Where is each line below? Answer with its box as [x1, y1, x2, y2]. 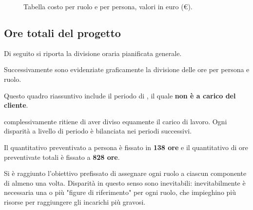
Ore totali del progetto [4, 25, 121, 40]
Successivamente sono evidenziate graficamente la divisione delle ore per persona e [4, 64, 250, 75]
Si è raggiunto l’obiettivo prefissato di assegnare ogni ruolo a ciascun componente [4, 168, 247, 178]
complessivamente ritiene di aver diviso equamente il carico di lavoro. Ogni [4, 116, 227, 126]
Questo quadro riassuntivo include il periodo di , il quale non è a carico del [4, 90, 236, 100]
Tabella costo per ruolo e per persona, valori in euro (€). [23, 1, 193, 11]
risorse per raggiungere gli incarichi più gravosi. [4, 196, 146, 207]
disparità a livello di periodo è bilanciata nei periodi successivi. [4, 126, 192, 136]
